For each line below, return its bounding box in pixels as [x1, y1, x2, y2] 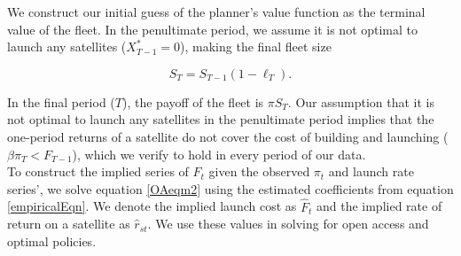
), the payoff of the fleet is [121, 92, 264, 111]
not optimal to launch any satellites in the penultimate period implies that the [7, 110, 434, 128]
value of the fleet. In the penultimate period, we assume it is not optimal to [7, 19, 418, 38]
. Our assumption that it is [287, 92, 435, 111]
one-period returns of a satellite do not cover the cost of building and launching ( [7, 127, 449, 145]
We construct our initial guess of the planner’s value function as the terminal [7, 3, 426, 20]
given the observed [208, 162, 310, 181]
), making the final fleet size [180, 37, 332, 56]
